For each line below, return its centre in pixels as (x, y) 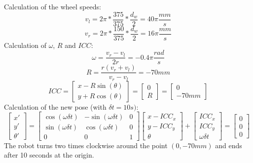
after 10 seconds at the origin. (49, 155)
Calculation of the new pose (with (55, 106)
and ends (229, 145)
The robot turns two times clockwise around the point (86, 145)
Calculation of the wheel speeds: (53, 6)
